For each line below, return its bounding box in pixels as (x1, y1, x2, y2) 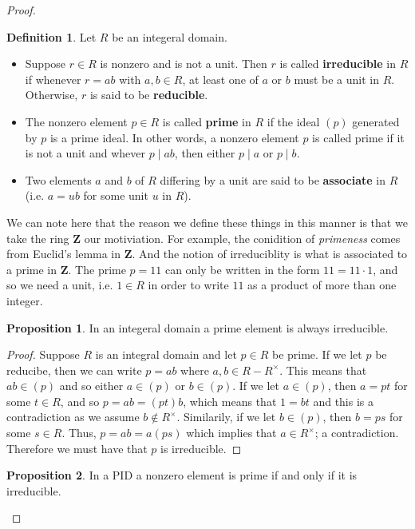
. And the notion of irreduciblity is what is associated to (132, 245, 408, 262)
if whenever (25, 70, 81, 87)
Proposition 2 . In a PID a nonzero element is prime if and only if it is (6, 467, 358, 483)
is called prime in (162, 113, 251, 129)
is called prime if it (312, 129, 405, 145)
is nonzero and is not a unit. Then (100, 55, 267, 72)
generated (352, 113, 400, 129)
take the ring (6, 229, 69, 246)
